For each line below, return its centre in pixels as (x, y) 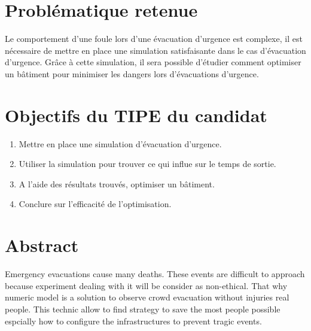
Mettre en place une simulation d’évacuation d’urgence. (120, 143)
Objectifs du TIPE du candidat (136, 115)
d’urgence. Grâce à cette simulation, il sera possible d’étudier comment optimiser (153, 62)
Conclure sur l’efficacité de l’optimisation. (95, 204)
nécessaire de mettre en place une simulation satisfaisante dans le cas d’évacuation (155, 50)
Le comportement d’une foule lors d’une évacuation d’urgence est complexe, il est (154, 39)
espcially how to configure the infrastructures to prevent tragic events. (133, 321)
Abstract (42, 245)
